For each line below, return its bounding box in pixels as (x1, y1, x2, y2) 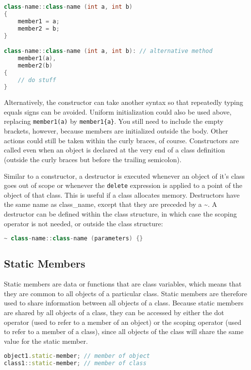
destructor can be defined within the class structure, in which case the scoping (4, 208, 237, 219)
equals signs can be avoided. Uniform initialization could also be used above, (4, 106, 232, 117)
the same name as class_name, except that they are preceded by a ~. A (4, 199, 217, 209)
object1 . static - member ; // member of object (4, 353, 150, 360)
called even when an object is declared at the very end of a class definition (4, 145, 225, 155)
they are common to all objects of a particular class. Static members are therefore (4, 288, 248, 298)
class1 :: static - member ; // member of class (4, 360, 147, 367)
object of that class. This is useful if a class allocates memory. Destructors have (4, 189, 240, 200)
